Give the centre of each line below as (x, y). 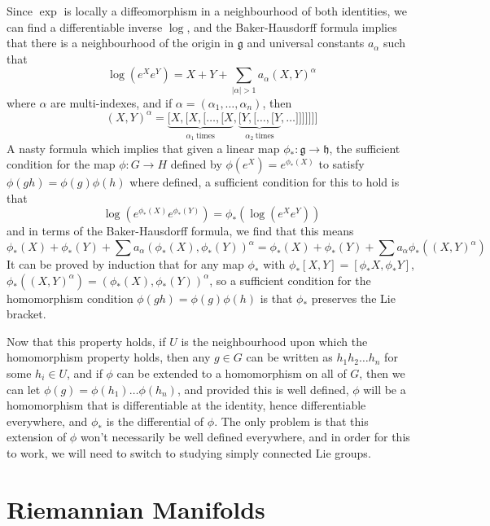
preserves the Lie (353, 298)
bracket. (26, 314)
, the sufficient (365, 148)
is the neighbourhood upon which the (274, 341)
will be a (385, 389)
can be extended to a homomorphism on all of (232, 373)
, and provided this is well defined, (263, 389)
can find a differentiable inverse (85, 26)
